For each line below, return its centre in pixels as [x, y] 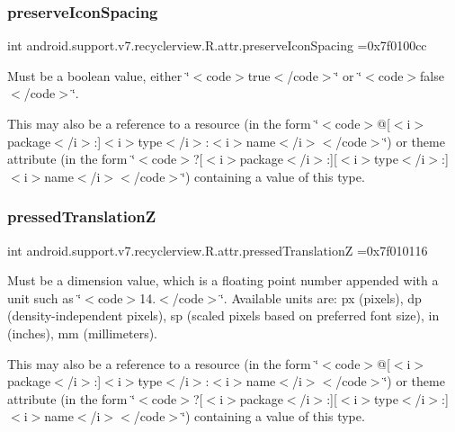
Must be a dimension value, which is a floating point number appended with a [223, 280]
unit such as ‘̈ [45, 297]
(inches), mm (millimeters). [83, 333]
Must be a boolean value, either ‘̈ [98, 75]
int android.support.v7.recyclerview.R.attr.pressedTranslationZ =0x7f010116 [218, 250]
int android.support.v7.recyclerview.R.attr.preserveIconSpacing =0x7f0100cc [217, 45]
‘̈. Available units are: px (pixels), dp [321, 297]
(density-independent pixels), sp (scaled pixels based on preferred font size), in [223, 315]
